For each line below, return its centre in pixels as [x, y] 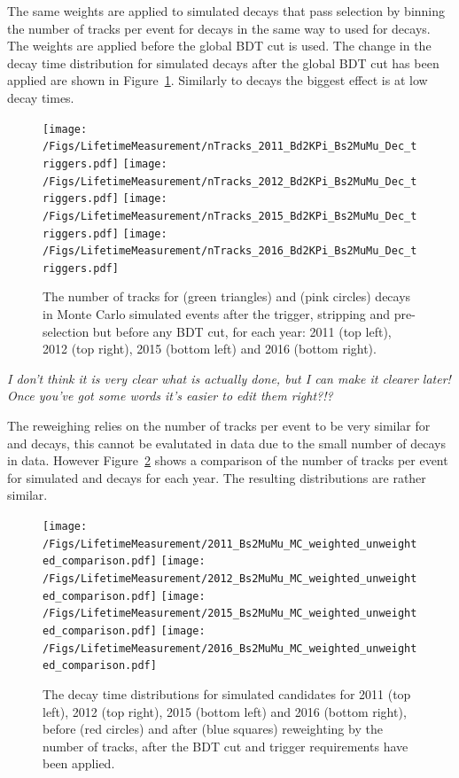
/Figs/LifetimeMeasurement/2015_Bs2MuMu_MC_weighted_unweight [230, 614]
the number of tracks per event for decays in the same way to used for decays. [219, 28]
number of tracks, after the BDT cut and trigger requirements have [226, 746]
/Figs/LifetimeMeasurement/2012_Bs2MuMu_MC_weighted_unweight [230, 578]
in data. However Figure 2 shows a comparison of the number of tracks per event [228, 460]
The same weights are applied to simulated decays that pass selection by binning [226, 11]
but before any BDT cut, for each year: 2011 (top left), [242, 331]
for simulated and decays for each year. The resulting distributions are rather [217, 477]
